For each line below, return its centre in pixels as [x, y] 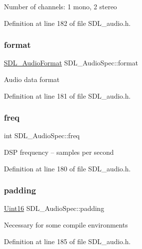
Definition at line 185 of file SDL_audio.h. [67, 241]
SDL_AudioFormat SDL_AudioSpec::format [71, 63]
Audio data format [32, 79]
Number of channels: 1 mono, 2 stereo [61, 6]
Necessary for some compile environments [66, 225]
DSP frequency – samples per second [59, 152]
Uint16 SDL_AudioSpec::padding [54, 208]
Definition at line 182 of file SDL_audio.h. [67, 23]
